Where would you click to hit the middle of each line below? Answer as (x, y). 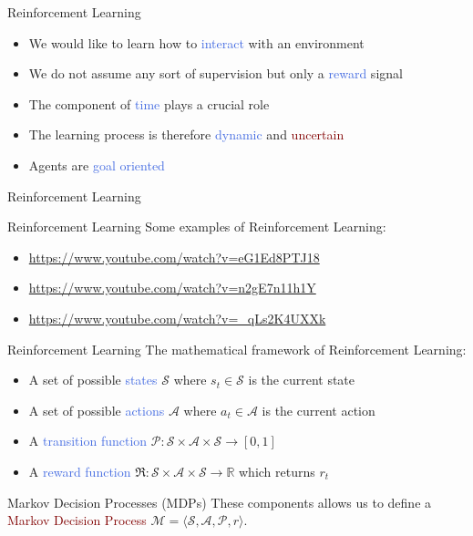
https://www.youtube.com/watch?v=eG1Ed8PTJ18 (174, 257)
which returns (277, 471)
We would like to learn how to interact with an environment (196, 42)
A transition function (88, 441)
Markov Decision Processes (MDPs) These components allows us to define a (220, 502)
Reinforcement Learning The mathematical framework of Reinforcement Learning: (237, 349)
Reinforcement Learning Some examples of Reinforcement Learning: (197, 227)
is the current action (319, 410)
